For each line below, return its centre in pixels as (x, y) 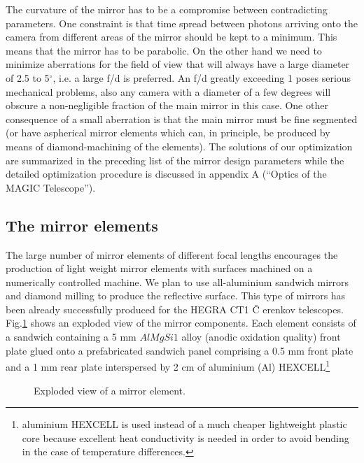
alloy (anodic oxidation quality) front (261, 337)
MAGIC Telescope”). (51, 187)
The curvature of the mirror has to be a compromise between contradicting (167, 9)
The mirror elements (82, 225)
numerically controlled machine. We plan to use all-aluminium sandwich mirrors (177, 282)
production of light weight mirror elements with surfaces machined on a (159, 268)
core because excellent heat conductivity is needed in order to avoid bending (185, 437)
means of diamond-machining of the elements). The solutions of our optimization (179, 146)
